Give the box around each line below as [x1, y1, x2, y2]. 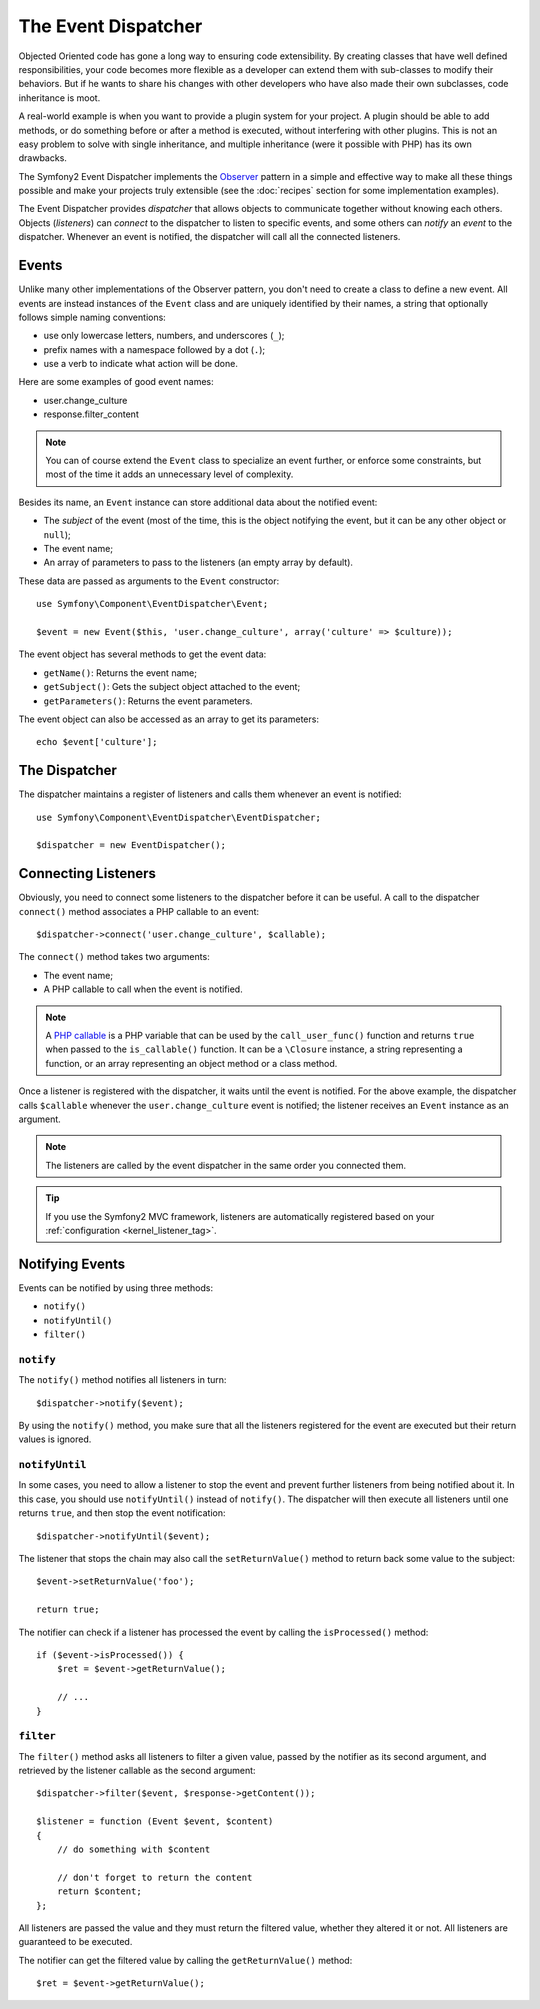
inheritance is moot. [18, 91, 101, 104]
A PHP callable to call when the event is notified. [43, 983, 244, 995]
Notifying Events [18, 1255, 126, 1272]
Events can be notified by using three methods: [18, 1281, 214, 1294]
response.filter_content [43, 408, 139, 420]
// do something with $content [56, 1844, 211, 1855]
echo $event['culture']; [36, 736, 158, 748]
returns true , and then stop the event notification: [18, 1507, 226, 1519]
